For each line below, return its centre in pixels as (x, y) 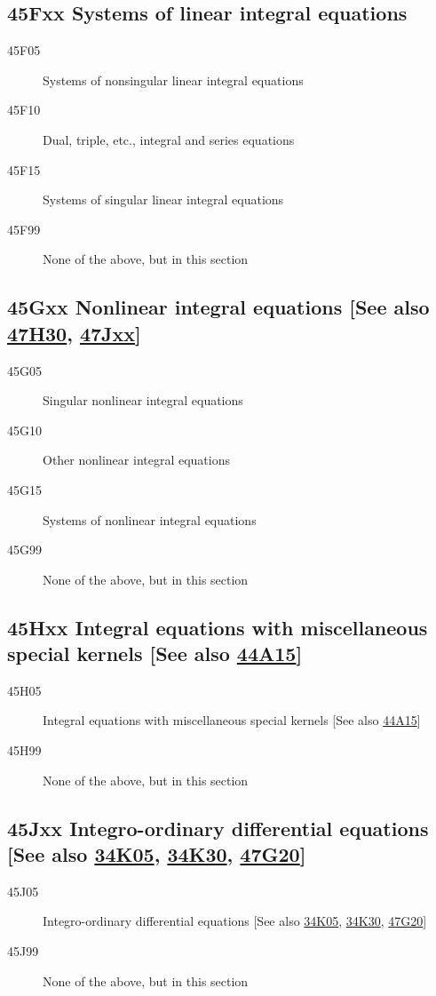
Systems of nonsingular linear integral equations (173, 80)
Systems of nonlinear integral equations (150, 519)
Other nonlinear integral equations (137, 460)
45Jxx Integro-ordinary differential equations (218, 828)
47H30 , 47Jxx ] (74, 333)
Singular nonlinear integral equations (143, 400)
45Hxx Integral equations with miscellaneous (218, 627)
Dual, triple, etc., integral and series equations (169, 139)
